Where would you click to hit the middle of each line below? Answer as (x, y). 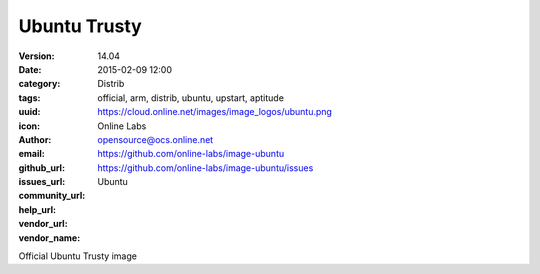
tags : (29, 97)
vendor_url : (43, 224)
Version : (36, 56)
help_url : (37, 209)
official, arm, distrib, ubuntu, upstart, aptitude (191, 97)
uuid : (29, 112)
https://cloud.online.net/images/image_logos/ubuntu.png (214, 112)
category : (39, 84)
